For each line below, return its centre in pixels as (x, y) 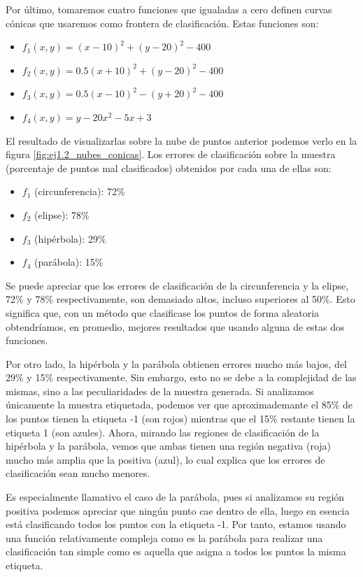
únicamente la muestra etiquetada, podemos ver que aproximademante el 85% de (179, 405)
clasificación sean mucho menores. (78, 473)
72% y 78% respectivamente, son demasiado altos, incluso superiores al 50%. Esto (180, 299)
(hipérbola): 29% (70, 238)
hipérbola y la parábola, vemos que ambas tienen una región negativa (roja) (169, 446)
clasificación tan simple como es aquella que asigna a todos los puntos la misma (176, 551)
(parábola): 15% (69, 262)
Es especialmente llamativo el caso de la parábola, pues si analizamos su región (175, 497)
